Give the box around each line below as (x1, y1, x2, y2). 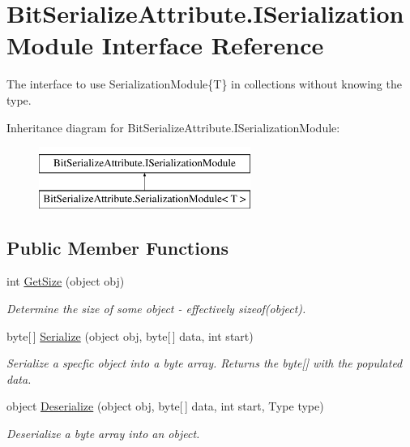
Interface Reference (101, 28, 324, 62)
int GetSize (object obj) (6, 273, 125, 290)
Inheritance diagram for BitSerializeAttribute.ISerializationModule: (6, 118, 340, 135)
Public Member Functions (6, 234, 228, 260)
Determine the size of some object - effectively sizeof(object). (6, 300, 306, 317)
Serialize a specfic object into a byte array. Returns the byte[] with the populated (6, 355, 403, 372)
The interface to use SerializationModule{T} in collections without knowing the (6, 75, 402, 92)
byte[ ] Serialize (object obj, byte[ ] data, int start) (6, 327, 254, 344)
